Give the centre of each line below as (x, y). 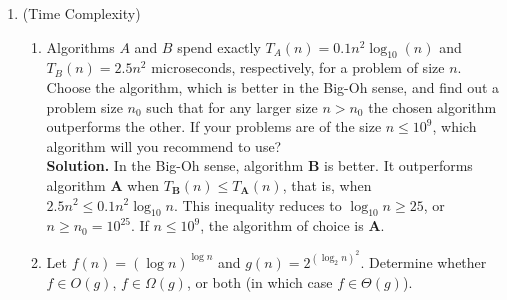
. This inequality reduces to (257, 204)
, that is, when (327, 184)
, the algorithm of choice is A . (292, 225)
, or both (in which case (259, 281)
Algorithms (80, 46)
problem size (84, 106)
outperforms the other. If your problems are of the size (214, 126)
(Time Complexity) (81, 13)
